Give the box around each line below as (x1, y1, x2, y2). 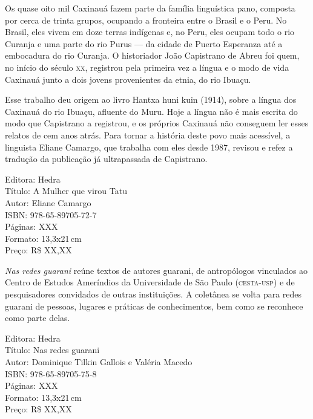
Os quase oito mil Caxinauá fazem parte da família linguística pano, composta (5, 2, 295, 14)
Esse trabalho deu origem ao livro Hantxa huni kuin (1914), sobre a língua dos (5, 93, 297, 106)
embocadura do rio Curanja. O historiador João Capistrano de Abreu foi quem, (5, 49, 300, 62)
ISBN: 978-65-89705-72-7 (5, 208, 97, 221)
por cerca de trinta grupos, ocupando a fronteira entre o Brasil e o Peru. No (5, 13, 287, 26)
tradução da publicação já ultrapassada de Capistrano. (5, 152, 208, 165)
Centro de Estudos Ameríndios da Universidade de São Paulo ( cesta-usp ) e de (5, 276, 295, 288)
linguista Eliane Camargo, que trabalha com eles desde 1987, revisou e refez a (5, 140, 293, 153)
